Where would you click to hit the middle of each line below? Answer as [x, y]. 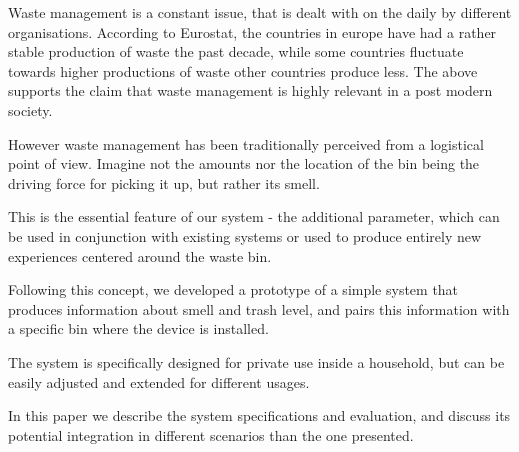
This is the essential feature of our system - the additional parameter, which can [254, 216]
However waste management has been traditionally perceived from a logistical [246, 143]
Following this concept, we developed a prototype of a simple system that [233, 289]
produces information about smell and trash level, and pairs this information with [259, 308]
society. [30, 109]
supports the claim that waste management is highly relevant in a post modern [250, 90]
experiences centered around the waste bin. [140, 255]
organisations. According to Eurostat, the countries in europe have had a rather [252, 31]
